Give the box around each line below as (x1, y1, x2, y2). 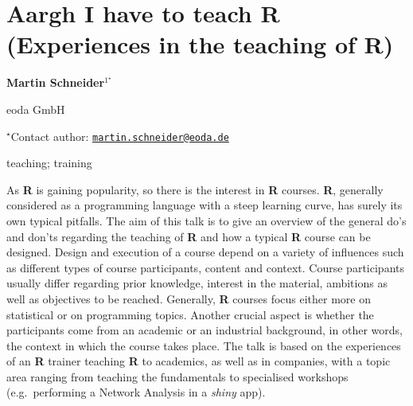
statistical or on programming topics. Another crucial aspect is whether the (6, 306, 374, 322)
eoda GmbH (6, 100, 65, 117)
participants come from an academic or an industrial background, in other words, (6, 322, 403, 338)
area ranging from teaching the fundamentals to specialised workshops (6, 368, 349, 385)
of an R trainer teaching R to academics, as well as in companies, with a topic (6, 353, 391, 369)
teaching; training (6, 154, 92, 171)
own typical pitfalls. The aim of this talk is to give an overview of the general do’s (6, 212, 407, 228)
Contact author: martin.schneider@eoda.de (10, 127, 229, 144)
